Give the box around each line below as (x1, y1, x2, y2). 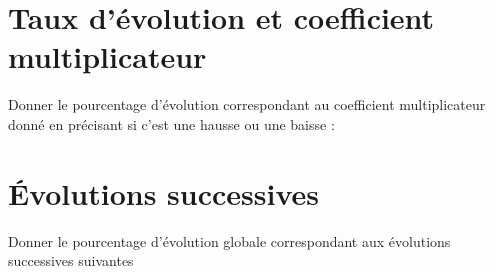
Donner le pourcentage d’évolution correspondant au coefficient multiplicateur (8, 94, 486, 115)
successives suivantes (8, 250, 134, 271)
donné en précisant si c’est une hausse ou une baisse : (8, 113, 335, 134)
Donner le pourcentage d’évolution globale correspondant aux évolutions (8, 230, 451, 251)
